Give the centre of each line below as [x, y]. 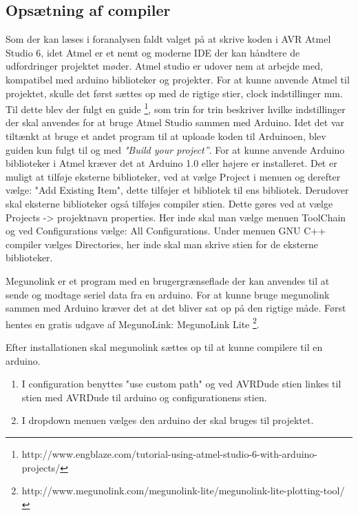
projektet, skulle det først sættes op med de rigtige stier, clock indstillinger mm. [174, 93]
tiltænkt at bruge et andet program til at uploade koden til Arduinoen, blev [166, 136]
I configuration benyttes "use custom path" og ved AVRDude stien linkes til [181, 384]
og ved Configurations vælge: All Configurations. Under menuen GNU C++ [166, 231]
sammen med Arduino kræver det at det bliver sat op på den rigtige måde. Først [176, 308]
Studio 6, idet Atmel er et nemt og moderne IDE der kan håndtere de [153, 52]
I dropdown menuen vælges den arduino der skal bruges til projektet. [168, 420]
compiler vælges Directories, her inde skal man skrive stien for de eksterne [162, 244]
